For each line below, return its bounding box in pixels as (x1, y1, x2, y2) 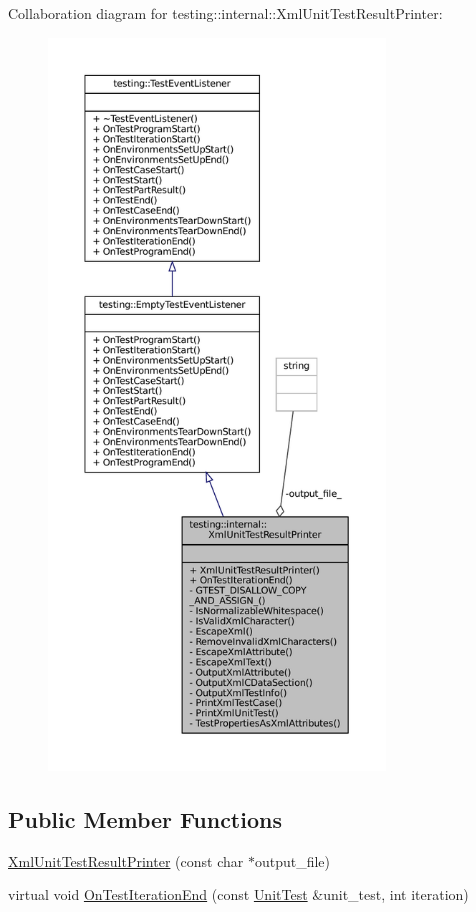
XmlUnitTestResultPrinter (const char (8, 850, 244, 871)
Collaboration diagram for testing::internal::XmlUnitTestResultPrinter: (8, 3, 443, 23)
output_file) (254, 850, 331, 871)
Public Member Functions (8, 803, 282, 834)
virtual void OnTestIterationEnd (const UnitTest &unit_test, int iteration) (8, 884, 469, 905)
